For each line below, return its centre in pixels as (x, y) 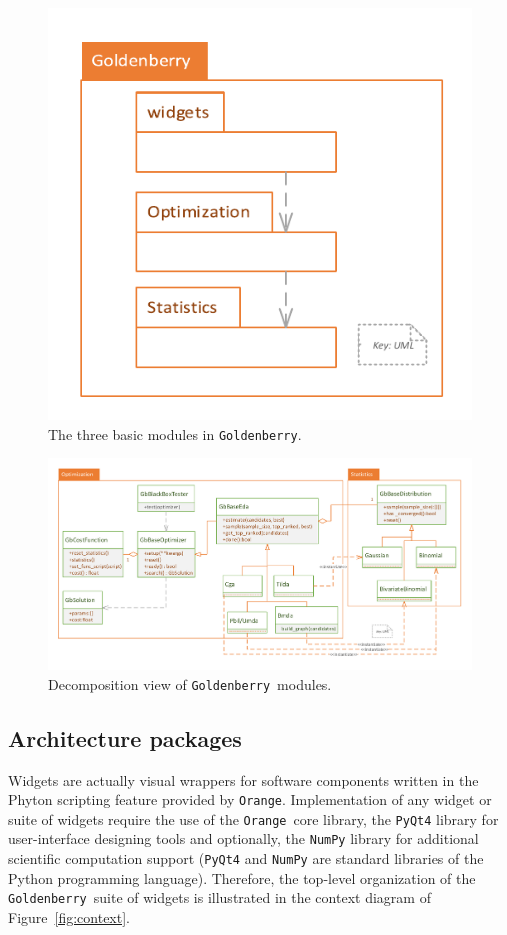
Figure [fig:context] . (69, 917)
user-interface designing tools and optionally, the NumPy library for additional (243, 838)
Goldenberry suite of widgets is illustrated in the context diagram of (219, 897)
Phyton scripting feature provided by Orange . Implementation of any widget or (250, 799)
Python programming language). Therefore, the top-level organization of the (242, 877)
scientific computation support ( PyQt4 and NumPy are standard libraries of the (246, 858)
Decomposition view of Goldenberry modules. (190, 683)
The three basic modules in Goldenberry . (175, 433)
